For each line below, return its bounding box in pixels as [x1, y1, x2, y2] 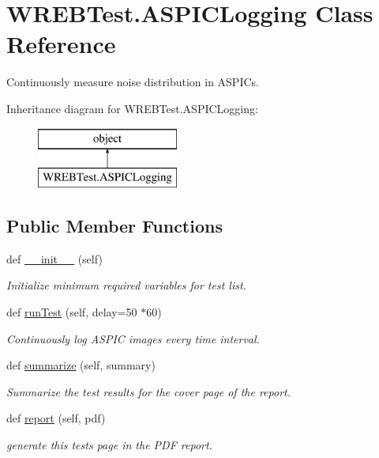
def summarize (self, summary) [6, 357, 156, 373]
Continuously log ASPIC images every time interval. [6, 330, 260, 346]
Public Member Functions [6, 214, 223, 238]
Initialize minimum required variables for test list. [6, 277, 246, 293]
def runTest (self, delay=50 [6, 304, 137, 320]
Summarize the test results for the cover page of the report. [6, 383, 291, 399]
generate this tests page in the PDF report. [6, 437, 212, 453]
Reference [6, 28, 116, 60]
